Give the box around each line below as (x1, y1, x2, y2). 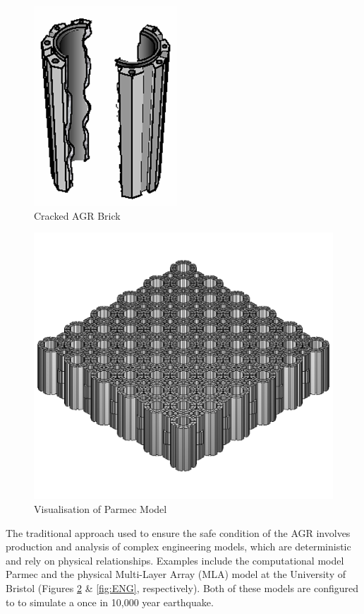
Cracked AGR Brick (34, 208, 121, 223)
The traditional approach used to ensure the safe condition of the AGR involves (6, 525, 351, 540)
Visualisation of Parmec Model (34, 501, 167, 516)
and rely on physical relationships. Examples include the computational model (6, 553, 344, 567)
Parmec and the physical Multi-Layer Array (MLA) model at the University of (6, 567, 346, 581)
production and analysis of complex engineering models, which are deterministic (6, 539, 351, 554)
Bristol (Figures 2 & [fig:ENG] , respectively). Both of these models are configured (6, 580, 359, 595)
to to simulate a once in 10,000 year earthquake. (6, 594, 214, 609)
